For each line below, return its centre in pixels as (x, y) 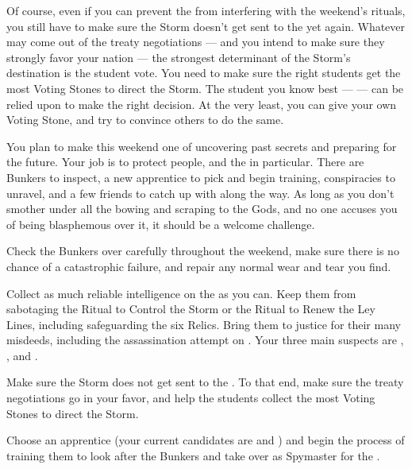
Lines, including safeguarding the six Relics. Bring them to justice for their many (204, 324)
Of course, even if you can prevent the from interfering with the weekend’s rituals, (206, 10)
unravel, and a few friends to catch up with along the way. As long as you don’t (200, 193)
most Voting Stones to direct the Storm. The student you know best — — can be (205, 88)
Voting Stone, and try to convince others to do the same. (145, 120)
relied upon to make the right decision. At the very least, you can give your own (202, 104)
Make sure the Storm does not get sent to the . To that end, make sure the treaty (205, 382)
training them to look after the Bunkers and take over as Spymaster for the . (193, 455)
